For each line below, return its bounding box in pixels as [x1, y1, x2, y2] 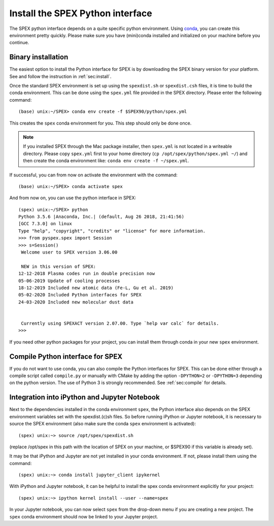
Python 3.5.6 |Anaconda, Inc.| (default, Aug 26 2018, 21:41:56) [18, 214, 185, 220]
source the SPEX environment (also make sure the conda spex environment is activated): [9, 421, 196, 427]
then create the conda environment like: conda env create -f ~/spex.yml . [23, 158, 189, 164]
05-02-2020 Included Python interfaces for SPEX [18, 292, 142, 298]
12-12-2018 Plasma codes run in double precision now [18, 271, 155, 276]
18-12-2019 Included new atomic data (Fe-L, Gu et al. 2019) [18, 285, 174, 291]
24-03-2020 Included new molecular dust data [18, 299, 134, 305]
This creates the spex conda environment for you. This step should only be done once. [9, 120, 192, 126]
